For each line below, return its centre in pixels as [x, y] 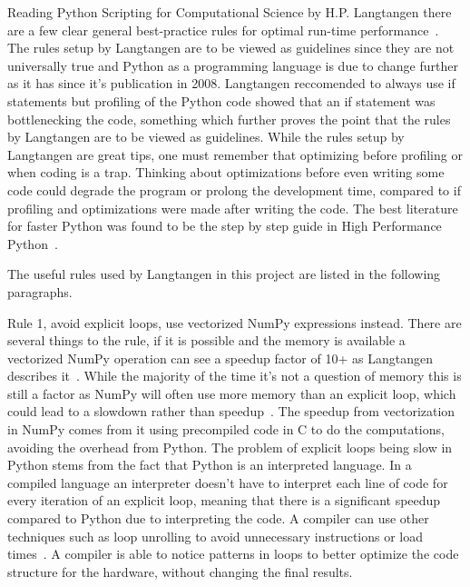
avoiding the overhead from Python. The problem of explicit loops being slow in [230, 447]
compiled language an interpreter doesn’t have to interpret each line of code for [228, 482]
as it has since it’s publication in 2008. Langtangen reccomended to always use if [231, 83]
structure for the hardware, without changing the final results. [180, 571]
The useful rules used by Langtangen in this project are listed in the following [224, 274]
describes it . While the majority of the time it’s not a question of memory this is [235, 376]
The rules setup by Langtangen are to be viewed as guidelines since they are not [231, 48]
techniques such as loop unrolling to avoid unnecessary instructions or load [215, 536]
